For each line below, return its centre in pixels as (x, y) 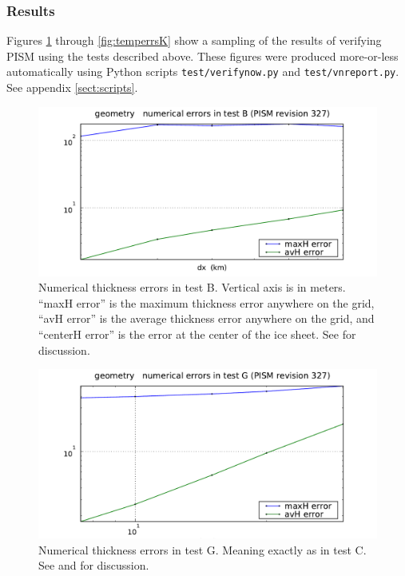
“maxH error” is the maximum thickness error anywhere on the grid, (206, 302)
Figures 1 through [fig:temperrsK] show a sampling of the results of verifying (194, 40)
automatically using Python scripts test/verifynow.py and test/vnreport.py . (203, 72)
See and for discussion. (94, 565)
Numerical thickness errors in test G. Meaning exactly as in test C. (202, 549)
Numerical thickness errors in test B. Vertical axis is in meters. (192, 287)
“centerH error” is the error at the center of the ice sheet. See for (197, 334)
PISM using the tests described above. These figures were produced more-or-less (202, 56)
